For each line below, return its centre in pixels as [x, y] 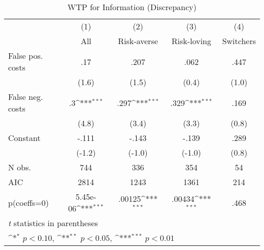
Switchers [239, 41]
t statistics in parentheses [53, 223]
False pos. [26, 56]
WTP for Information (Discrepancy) [132, 7]
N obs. [20, 167]
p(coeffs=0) [29, 202]
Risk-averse [138, 41]
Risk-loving [191, 41]
